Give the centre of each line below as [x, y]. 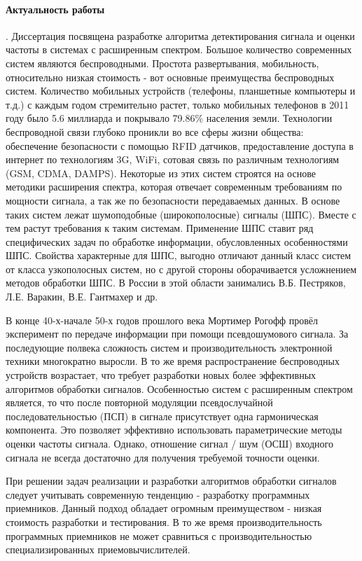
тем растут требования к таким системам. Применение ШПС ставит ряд [160, 228]
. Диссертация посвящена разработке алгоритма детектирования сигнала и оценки [180, 35]
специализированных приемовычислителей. [98, 549]
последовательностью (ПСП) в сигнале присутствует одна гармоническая [162, 416]
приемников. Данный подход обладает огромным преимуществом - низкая [164, 508]
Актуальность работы [55, 9]
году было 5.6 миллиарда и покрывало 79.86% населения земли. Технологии [169, 118]
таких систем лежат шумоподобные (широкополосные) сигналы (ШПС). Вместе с [181, 214]
